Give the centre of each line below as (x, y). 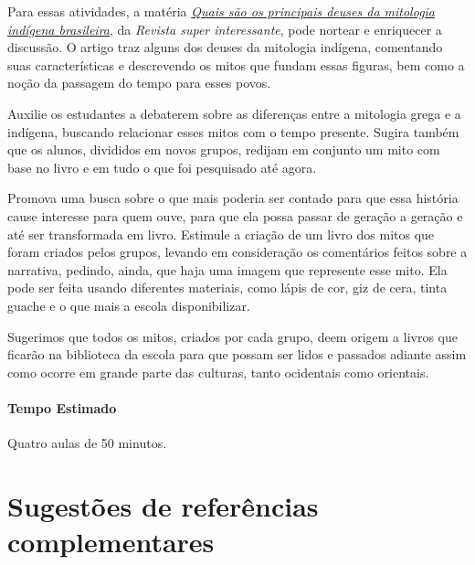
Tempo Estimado (62, 407)
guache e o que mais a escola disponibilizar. (129, 305)
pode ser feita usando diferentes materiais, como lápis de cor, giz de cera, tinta (227, 288)
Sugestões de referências (163, 505)
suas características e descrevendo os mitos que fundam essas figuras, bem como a (236, 64)
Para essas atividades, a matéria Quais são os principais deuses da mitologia (222, 11)
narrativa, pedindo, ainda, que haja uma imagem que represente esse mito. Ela (227, 269)
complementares (111, 542)
